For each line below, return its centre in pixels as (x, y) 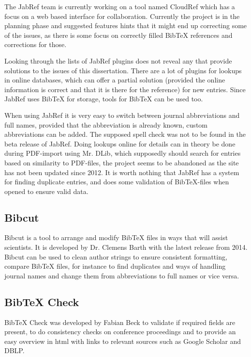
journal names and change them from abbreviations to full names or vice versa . (122, 275)
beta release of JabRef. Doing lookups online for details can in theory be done (120, 143)
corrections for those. (36, 44)
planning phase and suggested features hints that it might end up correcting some (126, 25)
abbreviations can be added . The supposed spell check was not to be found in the (125, 134)
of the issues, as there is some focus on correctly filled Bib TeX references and (118, 35)
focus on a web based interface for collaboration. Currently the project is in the (122, 16)
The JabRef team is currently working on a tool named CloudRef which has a (120, 6)
